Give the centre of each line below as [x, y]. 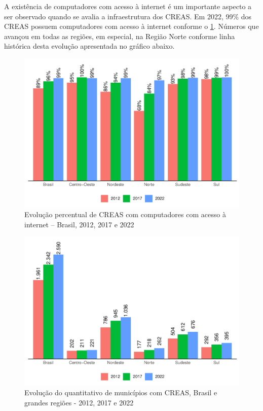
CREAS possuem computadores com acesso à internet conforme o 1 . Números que [131, 26]
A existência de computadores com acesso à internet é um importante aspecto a [128, 6]
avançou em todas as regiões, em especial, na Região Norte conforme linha [120, 36]
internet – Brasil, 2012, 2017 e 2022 [79, 224]
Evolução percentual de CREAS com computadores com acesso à [125, 214]
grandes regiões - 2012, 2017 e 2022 [79, 402]
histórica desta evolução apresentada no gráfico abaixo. [89, 46]
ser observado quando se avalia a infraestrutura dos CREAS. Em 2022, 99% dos [128, 16]
